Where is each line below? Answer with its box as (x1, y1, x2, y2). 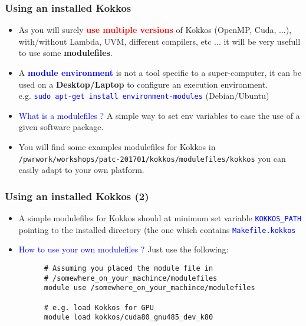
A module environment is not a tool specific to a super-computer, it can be (18, 66, 302, 78)
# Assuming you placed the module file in (44, 264, 213, 272)
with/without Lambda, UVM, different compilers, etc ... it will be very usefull (18, 35, 301, 47)
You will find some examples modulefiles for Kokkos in (18, 141, 216, 153)
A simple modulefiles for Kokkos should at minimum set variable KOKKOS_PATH (18, 212, 302, 224)
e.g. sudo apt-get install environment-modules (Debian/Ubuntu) (18, 89, 269, 102)
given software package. (18, 121, 104, 133)
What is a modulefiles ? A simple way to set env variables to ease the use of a (18, 109, 300, 121)
